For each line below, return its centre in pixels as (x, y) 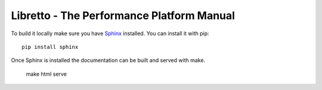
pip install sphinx (50, 47)
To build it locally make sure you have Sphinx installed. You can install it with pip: (110, 33)
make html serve (46, 74)
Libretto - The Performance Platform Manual (123, 15)
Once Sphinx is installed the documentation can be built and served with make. (108, 60)
